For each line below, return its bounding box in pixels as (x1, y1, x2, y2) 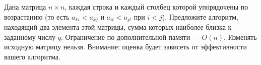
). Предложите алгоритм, (162, 11, 238, 22)
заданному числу (4, 31, 56, 42)
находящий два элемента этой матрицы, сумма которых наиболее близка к (4, 22, 232, 32)
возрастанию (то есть (4, 11, 70, 22)
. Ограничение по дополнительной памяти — (60, 31, 200, 42)
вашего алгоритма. (4, 51, 60, 61)
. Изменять (224, 31, 257, 42)
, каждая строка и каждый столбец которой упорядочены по (64, 2, 248, 12)
